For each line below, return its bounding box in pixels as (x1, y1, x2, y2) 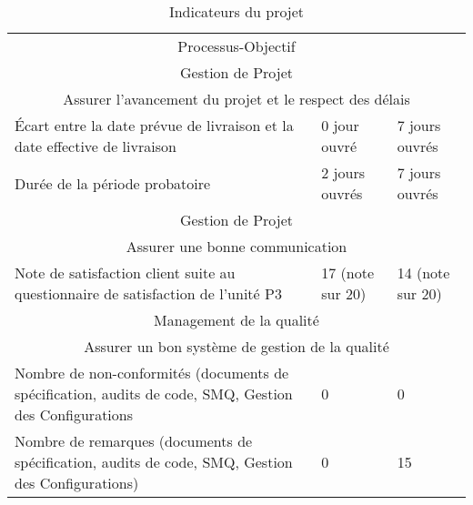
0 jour (321, 115, 359, 136)
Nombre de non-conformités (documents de (15, 362, 289, 383)
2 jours (321, 162, 365, 183)
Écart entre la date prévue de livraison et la (15, 115, 294, 136)
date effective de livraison (15, 136, 176, 157)
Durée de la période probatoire (15, 172, 211, 194)
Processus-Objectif (177, 35, 296, 56)
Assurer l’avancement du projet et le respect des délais (63, 88, 410, 109)
